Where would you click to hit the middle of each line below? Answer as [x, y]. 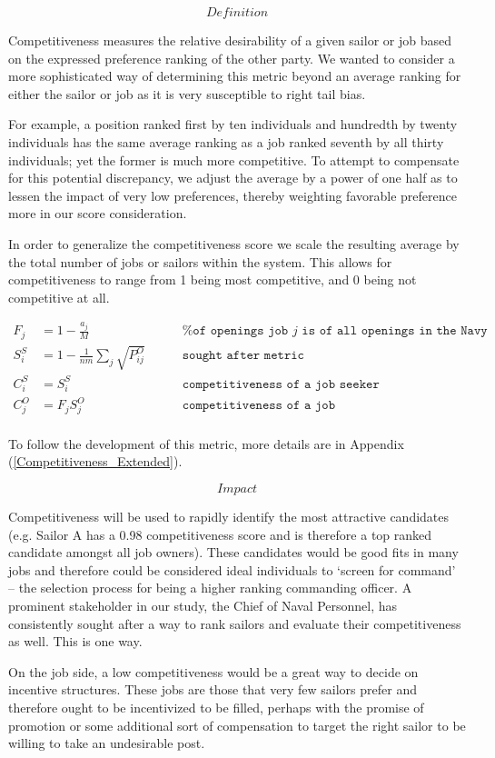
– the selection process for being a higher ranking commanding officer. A [210, 588]
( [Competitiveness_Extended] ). [95, 461]
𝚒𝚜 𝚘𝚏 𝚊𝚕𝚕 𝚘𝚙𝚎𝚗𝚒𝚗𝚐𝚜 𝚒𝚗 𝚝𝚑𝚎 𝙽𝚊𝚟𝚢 [395, 331]
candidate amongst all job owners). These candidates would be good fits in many [233, 552]
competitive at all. [59, 297]
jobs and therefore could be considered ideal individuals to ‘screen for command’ [232, 569]
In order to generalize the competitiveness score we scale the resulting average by [234, 243]
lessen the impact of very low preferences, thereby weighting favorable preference [233, 195]
